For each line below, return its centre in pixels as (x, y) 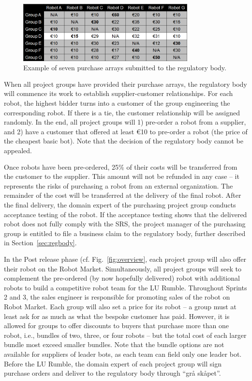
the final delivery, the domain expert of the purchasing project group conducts (120, 205)
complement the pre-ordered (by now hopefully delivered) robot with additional (122, 278)
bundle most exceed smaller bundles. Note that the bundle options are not (114, 344)
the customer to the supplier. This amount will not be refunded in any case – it (122, 176)
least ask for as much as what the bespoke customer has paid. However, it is (117, 316)
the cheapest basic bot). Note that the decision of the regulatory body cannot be (124, 141)
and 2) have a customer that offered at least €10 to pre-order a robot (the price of (126, 131)
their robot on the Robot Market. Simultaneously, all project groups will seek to (123, 268)
